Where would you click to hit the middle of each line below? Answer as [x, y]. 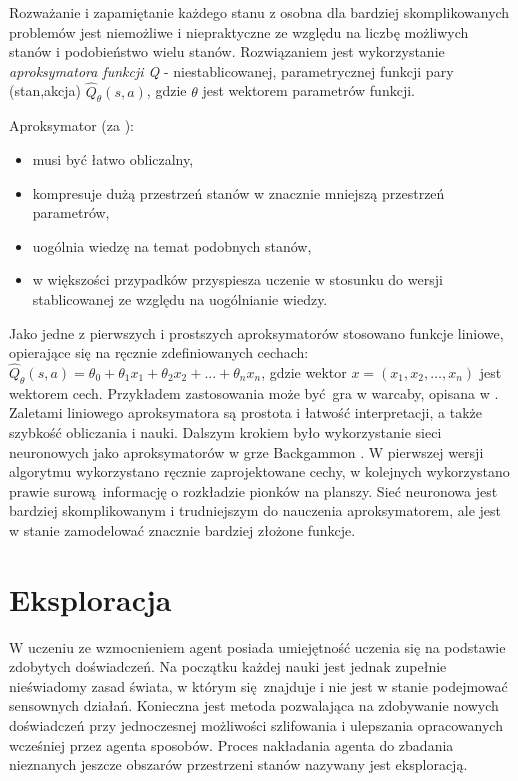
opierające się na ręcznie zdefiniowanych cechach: [159, 352]
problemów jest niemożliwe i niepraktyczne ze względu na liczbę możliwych [239, 31]
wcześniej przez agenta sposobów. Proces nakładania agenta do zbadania [231, 744]
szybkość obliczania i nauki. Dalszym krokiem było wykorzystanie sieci [225, 431]
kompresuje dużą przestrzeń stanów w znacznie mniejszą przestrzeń [238, 192]
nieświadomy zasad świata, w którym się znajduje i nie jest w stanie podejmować [258, 685]
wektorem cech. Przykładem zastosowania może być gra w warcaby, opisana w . [254, 392]
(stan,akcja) [45, 90]
